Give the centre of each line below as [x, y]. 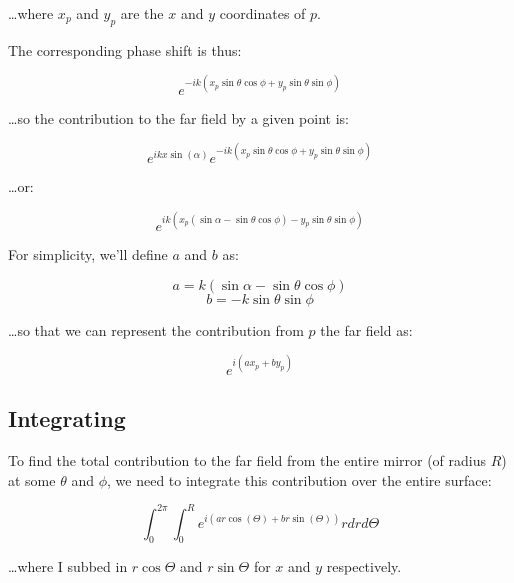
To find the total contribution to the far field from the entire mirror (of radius [247, 459]
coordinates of [262, 13]
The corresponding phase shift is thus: [125, 49]
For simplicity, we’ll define [88, 254]
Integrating [67, 418]
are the [142, 13]
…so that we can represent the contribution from [156, 329]
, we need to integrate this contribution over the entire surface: [299, 479]
